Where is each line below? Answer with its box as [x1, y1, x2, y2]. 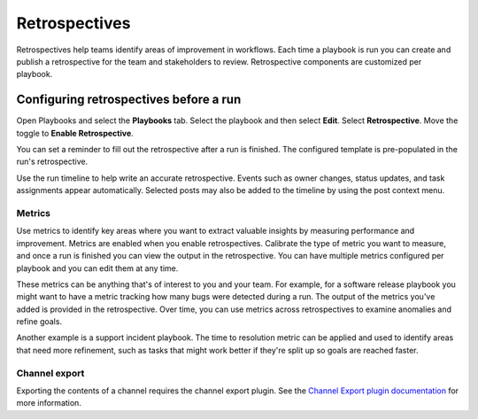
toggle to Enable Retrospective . [16, 128, 135, 138]
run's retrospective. [16, 156, 89, 167]
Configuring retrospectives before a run [16, 92, 242, 107]
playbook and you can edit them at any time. [16, 262, 179, 274]
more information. [16, 398, 81, 408]
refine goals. [16, 316, 62, 327]
